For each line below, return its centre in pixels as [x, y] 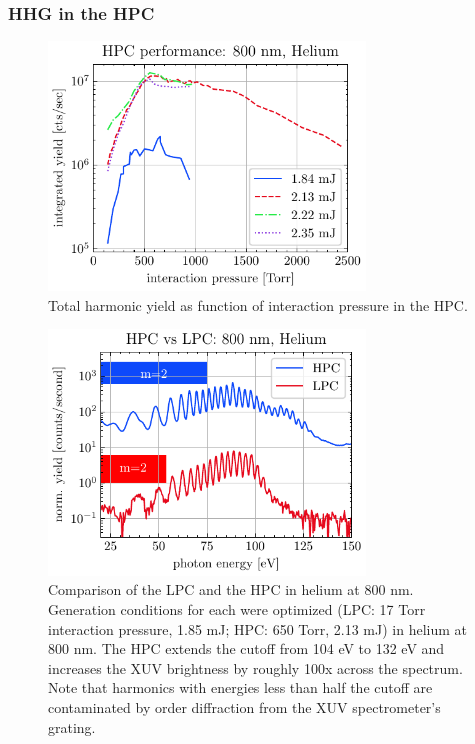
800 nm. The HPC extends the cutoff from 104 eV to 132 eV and [246, 648]
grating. [72, 726]
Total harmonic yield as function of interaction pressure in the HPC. [258, 304]
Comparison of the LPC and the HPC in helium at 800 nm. [231, 589]
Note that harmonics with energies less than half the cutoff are [240, 687]
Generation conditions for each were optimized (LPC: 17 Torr [237, 608]
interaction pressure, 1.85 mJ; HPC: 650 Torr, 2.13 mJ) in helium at [257, 628]
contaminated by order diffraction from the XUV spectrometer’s [244, 706]
